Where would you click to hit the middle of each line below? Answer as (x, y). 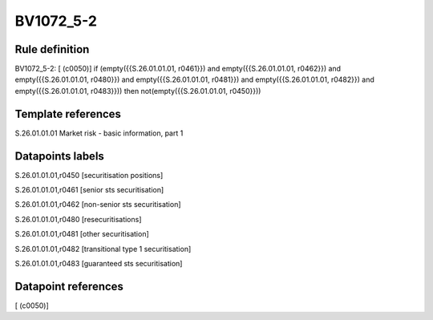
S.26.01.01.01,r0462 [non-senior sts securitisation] (98, 205)
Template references (68, 113)
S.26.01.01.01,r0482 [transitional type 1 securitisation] (103, 249)
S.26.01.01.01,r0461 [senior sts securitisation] (89, 190)
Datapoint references (69, 286)
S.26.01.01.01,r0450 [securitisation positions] (89, 175)
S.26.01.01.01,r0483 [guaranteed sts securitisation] (99, 263)
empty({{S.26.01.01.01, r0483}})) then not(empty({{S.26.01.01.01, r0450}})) (138, 91)
